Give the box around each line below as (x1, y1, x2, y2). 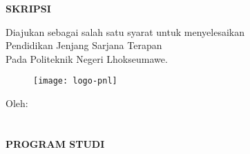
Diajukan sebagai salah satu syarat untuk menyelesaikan (6, 24, 244, 39)
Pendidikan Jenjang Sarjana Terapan (6, 38, 162, 52)
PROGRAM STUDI (6, 136, 105, 151)
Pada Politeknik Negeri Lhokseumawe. (6, 51, 168, 66)
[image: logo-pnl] (33, 76, 117, 86)
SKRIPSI (6, 1, 51, 15)
